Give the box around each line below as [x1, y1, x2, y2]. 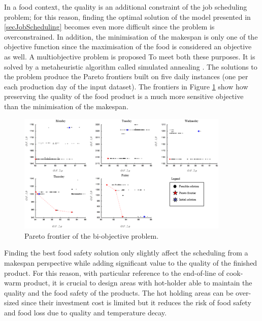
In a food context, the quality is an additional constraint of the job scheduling [4, 2, 247, 12]
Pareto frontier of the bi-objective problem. [24, 230, 159, 241]
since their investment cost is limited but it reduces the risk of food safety [21, 297, 251, 308]
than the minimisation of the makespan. [4, 101, 128, 111]
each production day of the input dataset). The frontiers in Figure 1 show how [4, 81, 248, 91]
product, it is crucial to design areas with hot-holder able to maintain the [23, 277, 252, 288]
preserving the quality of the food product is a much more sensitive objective [4, 91, 244, 102]
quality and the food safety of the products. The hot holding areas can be [4, 287, 234, 298]
